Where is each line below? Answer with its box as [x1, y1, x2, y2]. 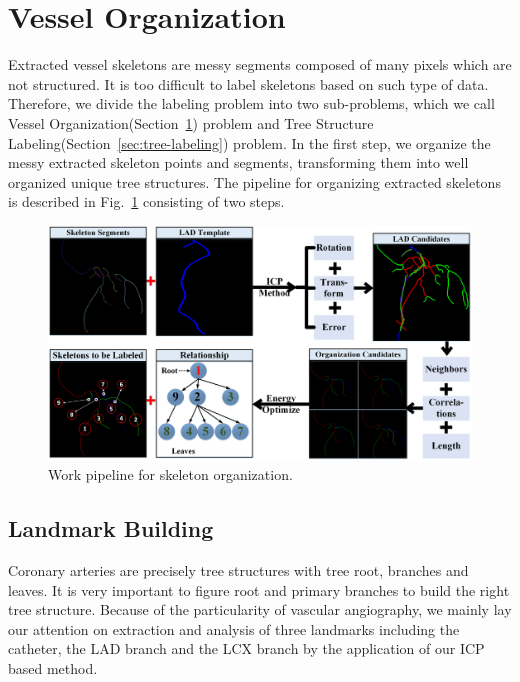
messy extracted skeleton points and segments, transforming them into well [8, 152, 469, 173]
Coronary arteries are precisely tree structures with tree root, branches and [8, 560, 469, 581]
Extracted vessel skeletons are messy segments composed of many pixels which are [8, 54, 512, 75]
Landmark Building [8, 513, 214, 544]
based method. [8, 658, 98, 678]
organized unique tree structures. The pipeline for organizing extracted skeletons [8, 171, 501, 192]
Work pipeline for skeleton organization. [48, 464, 293, 485]
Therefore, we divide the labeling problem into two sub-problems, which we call [8, 93, 495, 114]
